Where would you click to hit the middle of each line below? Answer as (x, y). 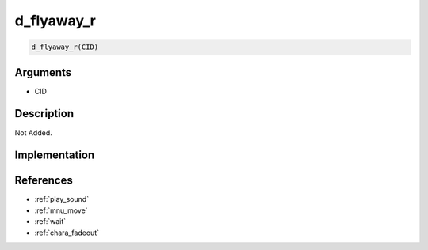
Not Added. (34, 133)
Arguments (43, 72)
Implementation (55, 155)
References (44, 181)
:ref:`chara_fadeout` (67, 233)
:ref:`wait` (50, 222)
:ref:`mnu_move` (61, 210)
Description (44, 114)
